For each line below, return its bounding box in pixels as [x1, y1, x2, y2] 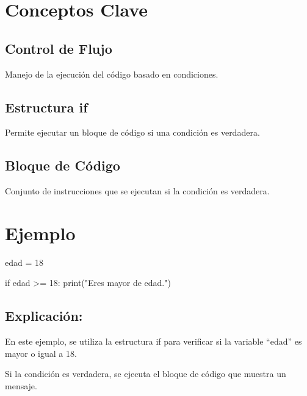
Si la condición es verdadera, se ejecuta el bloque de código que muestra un [5, 367, 286, 380]
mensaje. [5, 380, 37, 392]
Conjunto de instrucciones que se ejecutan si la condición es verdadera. [5, 185, 270, 197]
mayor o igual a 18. [5, 346, 77, 359]
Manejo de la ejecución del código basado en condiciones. [5, 67, 219, 80]
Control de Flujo [5, 38, 112, 57]
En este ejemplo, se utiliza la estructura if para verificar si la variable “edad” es [5, 335, 302, 348]
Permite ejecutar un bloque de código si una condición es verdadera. [5, 126, 260, 139]
